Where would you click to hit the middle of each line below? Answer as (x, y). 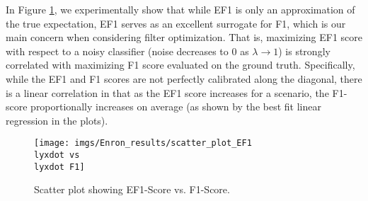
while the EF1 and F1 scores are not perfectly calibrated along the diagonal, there (184, 78)
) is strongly (304, 51)
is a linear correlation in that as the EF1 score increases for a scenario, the (167, 92)
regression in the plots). (57, 120)
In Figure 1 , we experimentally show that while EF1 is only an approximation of (180, 9)
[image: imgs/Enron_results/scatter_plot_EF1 (143, 143)
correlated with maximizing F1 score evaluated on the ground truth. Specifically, (180, 65)
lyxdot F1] (59, 167)
